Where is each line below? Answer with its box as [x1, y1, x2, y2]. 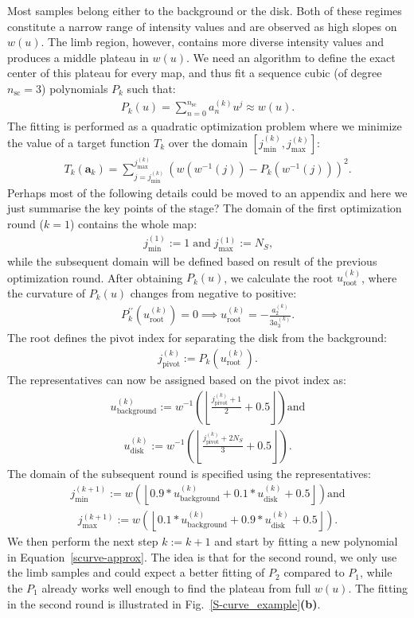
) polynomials [41, 80, 108, 96]
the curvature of [7, 284, 86, 301]
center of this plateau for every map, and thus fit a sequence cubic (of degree [7, 64, 382, 81]
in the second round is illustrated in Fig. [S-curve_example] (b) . [7, 595, 321, 612]
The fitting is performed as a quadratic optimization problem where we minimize [7, 118, 402, 134]
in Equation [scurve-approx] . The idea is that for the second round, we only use [7, 548, 397, 565]
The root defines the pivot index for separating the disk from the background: [7, 329, 387, 346]
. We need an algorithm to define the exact [186, 49, 396, 65]
